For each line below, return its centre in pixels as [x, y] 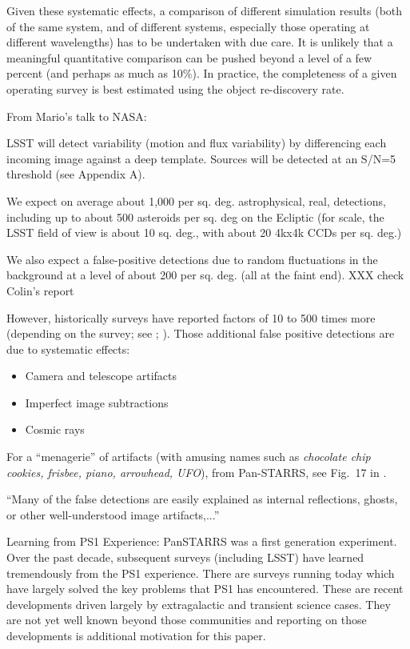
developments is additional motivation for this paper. [136, 635]
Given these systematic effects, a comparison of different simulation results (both [205, 10]
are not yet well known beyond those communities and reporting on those [187, 620]
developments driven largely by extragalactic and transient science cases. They [199, 604]
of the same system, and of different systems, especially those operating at [188, 26]
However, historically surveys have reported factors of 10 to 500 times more [191, 317]
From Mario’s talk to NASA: [77, 116]
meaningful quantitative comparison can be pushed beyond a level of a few [189, 57]
